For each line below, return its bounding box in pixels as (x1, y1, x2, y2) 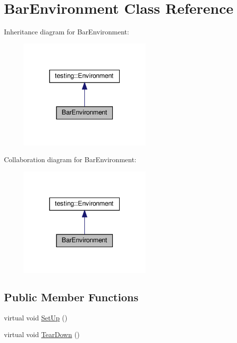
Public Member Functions (4, 289, 138, 305)
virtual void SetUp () (4, 313, 68, 323)
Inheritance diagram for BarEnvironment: (4, 27, 129, 37)
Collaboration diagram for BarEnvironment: (4, 154, 136, 165)
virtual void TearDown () (4, 329, 80, 339)
